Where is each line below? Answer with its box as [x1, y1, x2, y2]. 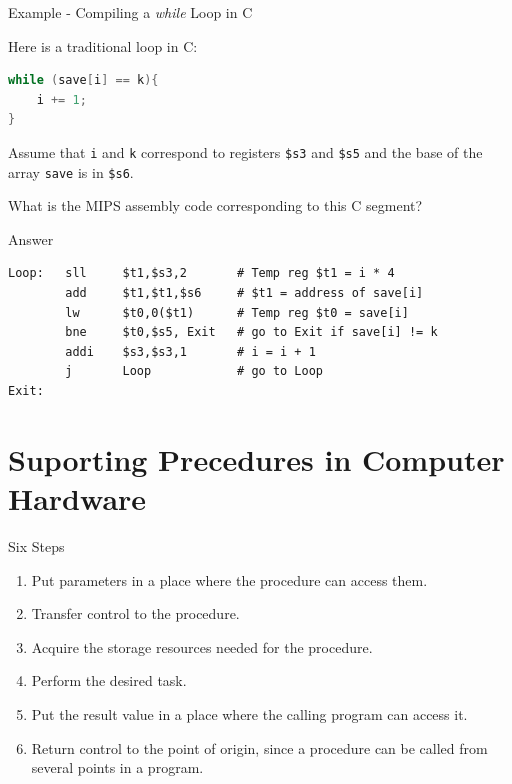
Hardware [8, 478, 147, 518]
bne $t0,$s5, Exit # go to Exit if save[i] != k [65, 325, 438, 340]
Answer [8, 228, 54, 249]
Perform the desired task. [31, 670, 187, 691]
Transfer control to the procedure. [31, 603, 240, 624]
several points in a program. [31, 757, 204, 778]
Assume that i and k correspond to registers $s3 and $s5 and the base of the [8, 141, 483, 162]
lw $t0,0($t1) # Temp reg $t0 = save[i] [65, 305, 409, 320]
